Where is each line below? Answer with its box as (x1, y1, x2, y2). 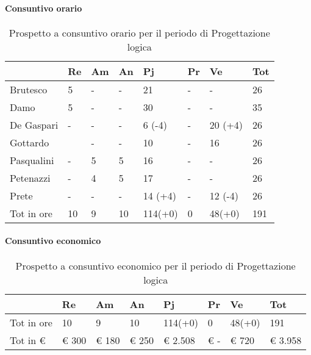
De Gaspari (10, 117, 59, 132)
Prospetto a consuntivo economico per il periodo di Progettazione (15, 258, 296, 273)
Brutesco (10, 82, 48, 96)
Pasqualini (10, 152, 54, 167)
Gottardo (10, 135, 49, 149)
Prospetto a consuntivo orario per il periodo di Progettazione (9, 25, 270, 40)
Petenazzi (10, 170, 51, 185)
